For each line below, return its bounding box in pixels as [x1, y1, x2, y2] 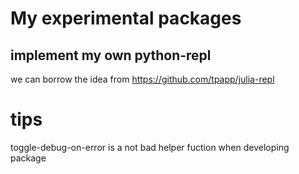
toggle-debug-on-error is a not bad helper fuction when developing [10, 141, 290, 153]
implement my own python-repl [10, 47, 212, 64]
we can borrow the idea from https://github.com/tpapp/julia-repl [10, 73, 275, 85]
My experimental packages [10, 7, 242, 30]
